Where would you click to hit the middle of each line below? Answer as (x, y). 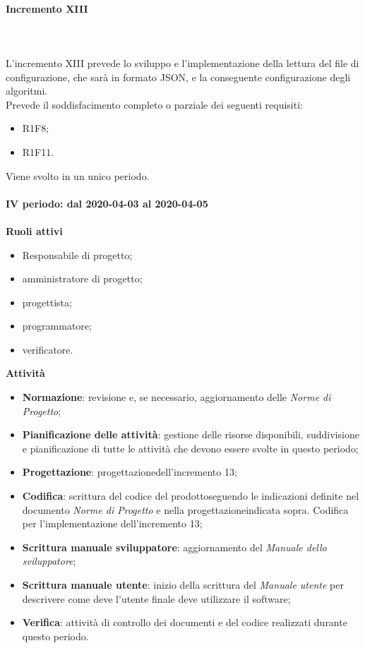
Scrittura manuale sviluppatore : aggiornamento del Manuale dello (174, 547)
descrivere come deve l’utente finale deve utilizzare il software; (156, 598)
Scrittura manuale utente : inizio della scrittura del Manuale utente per (183, 585)
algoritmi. (27, 91)
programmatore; (57, 326)
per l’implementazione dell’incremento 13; (112, 523)
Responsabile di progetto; (77, 254)
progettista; (47, 302)
